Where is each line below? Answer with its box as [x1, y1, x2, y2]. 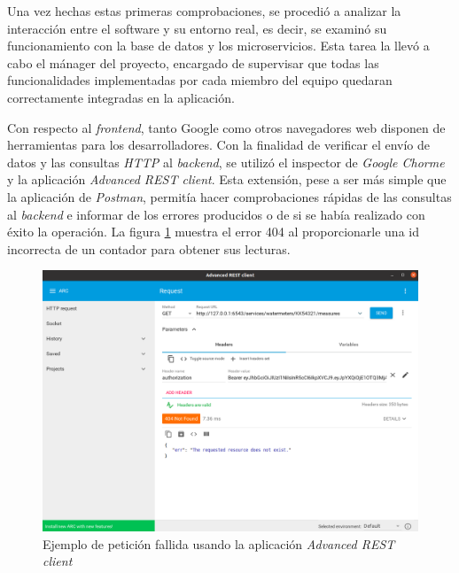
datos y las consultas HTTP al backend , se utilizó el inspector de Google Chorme [7, 152, 445, 171]
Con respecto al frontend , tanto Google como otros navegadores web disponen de [7, 118, 446, 136]
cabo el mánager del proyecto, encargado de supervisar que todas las [7, 53, 379, 72]
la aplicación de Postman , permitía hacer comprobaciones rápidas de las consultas [7, 187, 452, 205]
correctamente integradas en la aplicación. [7, 88, 235, 106]
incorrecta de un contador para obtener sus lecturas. [7, 239, 291, 258]
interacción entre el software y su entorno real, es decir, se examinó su [7, 19, 387, 37]
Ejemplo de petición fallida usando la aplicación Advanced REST [43, 534, 395, 553]
